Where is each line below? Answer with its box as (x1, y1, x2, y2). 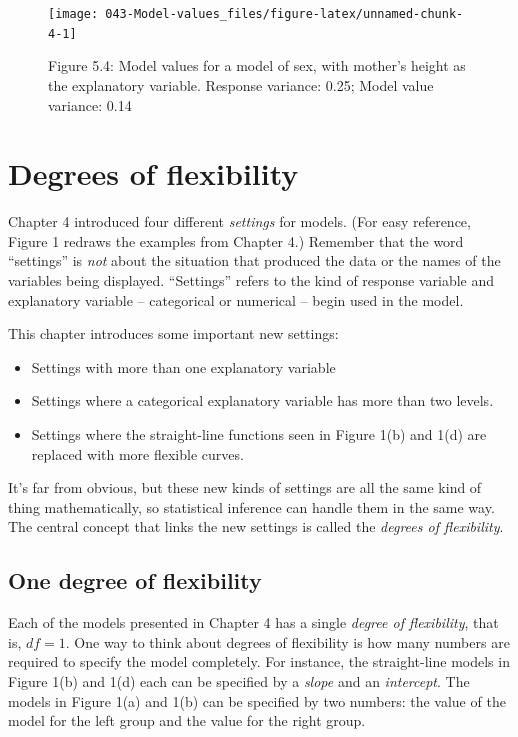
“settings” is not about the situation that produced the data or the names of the (8, 250, 501, 271)
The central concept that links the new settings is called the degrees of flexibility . (8, 516, 504, 537)
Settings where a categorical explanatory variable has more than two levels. (31, 390, 494, 411)
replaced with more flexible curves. (31, 443, 244, 464)
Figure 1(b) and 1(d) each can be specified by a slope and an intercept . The (8, 670, 470, 691)
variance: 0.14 (48, 94, 132, 115)
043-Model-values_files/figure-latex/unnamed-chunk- (105, 7, 464, 21)
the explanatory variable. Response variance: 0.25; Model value (48, 74, 434, 95)
